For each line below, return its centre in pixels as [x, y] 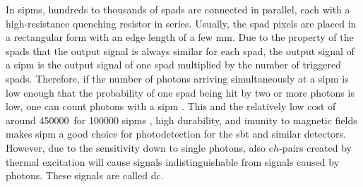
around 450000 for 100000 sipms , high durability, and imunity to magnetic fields [181, 120]
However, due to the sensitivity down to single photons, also [136, 147]
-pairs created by [316, 147]
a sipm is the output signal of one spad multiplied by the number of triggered [173, 65]
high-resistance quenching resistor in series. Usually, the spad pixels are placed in [181, 23]
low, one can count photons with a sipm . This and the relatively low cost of [171, 106]
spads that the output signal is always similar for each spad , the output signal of [180, 50]
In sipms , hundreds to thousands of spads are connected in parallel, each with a [178, 9]
